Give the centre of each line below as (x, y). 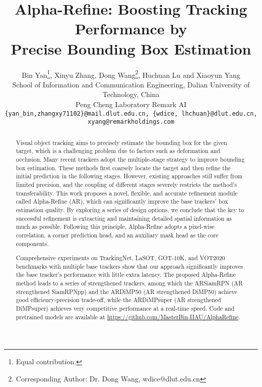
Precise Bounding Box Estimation (131, 48)
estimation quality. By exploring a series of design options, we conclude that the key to (130, 209)
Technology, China (131, 94)
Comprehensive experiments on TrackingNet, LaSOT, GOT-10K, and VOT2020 (120, 258)
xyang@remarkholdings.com (131, 122)
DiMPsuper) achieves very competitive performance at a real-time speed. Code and (125, 308)
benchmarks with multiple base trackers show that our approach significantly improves (129, 266)
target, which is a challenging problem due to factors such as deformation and (118, 151)
